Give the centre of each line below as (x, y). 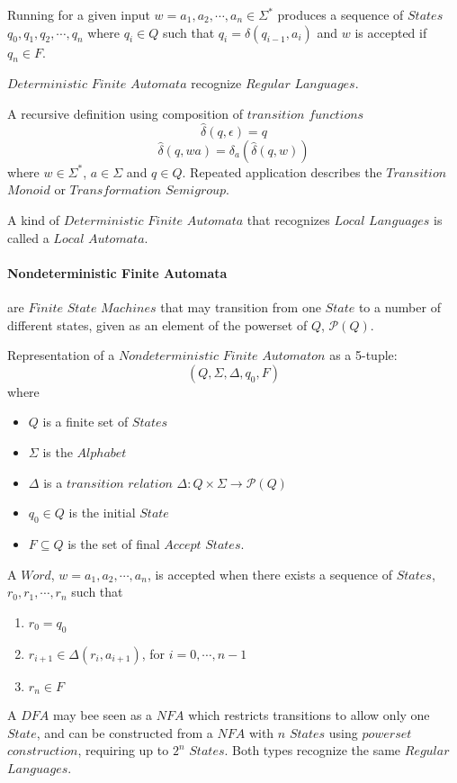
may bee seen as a (103, 714)
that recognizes (288, 219)
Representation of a (61, 355)
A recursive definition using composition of (125, 113)
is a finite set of (85, 422)
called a (28, 237)
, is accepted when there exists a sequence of (270, 574)
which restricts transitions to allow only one (309, 714)
